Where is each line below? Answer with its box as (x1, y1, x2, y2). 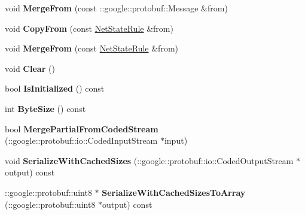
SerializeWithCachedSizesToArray (102, 186, 246, 198)
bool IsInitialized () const (5, 82, 105, 95)
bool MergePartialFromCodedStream (5, 122, 158, 135)
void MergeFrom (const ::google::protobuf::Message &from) (5, 2, 228, 14)
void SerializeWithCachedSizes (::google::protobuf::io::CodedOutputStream (5, 154, 294, 166)
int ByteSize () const (5, 102, 86, 114)
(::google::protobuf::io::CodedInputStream (5, 134, 158, 147)
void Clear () (5, 62, 55, 74)
